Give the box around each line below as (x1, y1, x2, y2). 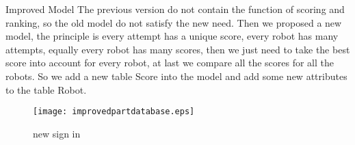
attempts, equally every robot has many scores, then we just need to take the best (5, 42, 350, 56)
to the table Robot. (5, 82, 87, 96)
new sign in (33, 126, 81, 140)
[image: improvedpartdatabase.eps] (33, 107, 195, 117)
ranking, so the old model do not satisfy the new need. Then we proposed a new (5, 15, 342, 29)
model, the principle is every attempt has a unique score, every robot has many (5, 29, 339, 43)
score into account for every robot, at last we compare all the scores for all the (5, 55, 334, 70)
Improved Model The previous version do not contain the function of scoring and (5, 2, 345, 16)
